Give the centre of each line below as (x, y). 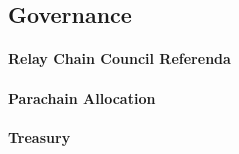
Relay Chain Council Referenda (119, 58)
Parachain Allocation (82, 97)
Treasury (39, 136)
